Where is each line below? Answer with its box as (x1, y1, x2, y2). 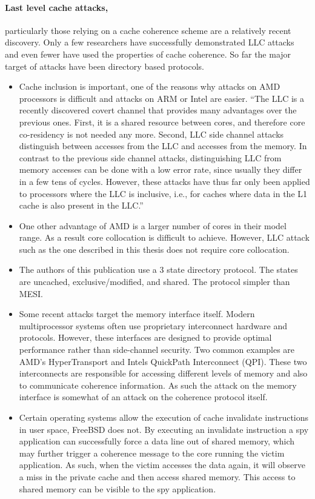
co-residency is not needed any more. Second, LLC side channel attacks (19, 127, 284, 140)
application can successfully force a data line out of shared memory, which (19, 435, 295, 447)
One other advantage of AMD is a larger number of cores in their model (19, 219, 287, 232)
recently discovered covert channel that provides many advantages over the (19, 104, 297, 116)
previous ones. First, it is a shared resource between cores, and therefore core (19, 115, 305, 128)
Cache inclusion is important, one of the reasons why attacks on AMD (19, 80, 280, 93)
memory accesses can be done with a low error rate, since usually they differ (19, 163, 302, 176)
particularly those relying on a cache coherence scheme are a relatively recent (5, 24, 291, 36)
